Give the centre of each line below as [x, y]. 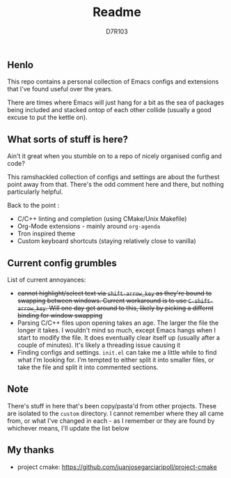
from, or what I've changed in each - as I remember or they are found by [111, 421]
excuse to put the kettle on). [48, 117]
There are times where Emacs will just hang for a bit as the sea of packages [116, 102]
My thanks [31, 450]
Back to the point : [33, 206]
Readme [117, 12]
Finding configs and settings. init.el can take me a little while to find [117, 352]
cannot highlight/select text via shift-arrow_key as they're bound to [114, 293]
